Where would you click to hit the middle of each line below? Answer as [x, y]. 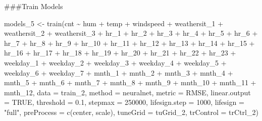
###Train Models [34, 6]
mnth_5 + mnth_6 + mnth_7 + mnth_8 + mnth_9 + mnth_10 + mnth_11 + [130, 82]
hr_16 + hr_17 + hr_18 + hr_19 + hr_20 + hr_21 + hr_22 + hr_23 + [120, 53]
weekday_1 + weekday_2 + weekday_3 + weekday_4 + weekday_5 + [115, 62]
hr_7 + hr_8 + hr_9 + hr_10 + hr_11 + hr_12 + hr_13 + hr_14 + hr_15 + [129, 43]
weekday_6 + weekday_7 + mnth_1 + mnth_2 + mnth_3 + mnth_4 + [119, 72]
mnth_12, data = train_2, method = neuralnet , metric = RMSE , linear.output [127, 92]
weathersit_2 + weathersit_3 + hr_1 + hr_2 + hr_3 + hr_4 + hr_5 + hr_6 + [131, 33]
